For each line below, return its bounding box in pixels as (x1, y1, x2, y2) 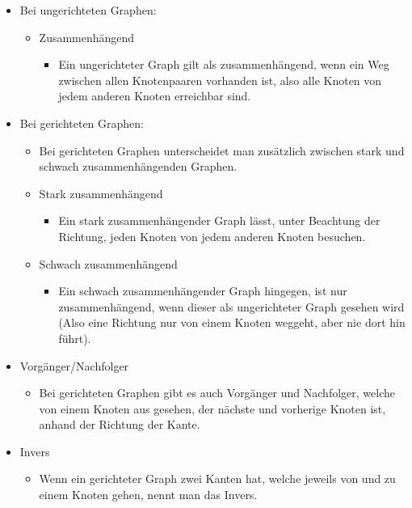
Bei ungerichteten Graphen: (19, 2, 157, 18)
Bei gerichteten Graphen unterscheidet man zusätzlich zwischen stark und (39, 142, 405, 159)
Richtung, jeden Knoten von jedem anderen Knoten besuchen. (58, 227, 366, 244)
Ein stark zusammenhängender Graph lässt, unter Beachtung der (58, 212, 380, 229)
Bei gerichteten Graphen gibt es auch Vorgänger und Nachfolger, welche (39, 384, 395, 401)
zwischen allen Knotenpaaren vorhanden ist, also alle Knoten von (58, 71, 382, 88)
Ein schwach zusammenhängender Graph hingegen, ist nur (58, 282, 347, 299)
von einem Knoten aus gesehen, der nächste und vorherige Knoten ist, (39, 400, 386, 417)
